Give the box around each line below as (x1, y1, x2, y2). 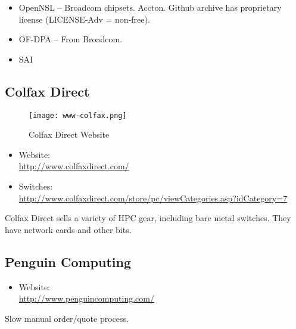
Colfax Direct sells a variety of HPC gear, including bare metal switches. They (5, 212, 291, 224)
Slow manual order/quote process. (5, 312, 129, 324)
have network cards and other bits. (5, 223, 132, 235)
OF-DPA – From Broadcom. (18, 33, 123, 45)
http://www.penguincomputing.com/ (18, 292, 154, 305)
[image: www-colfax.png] (29, 111, 127, 120)
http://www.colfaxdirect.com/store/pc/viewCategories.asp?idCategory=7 (18, 191, 288, 204)
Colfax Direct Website (29, 128, 110, 141)
